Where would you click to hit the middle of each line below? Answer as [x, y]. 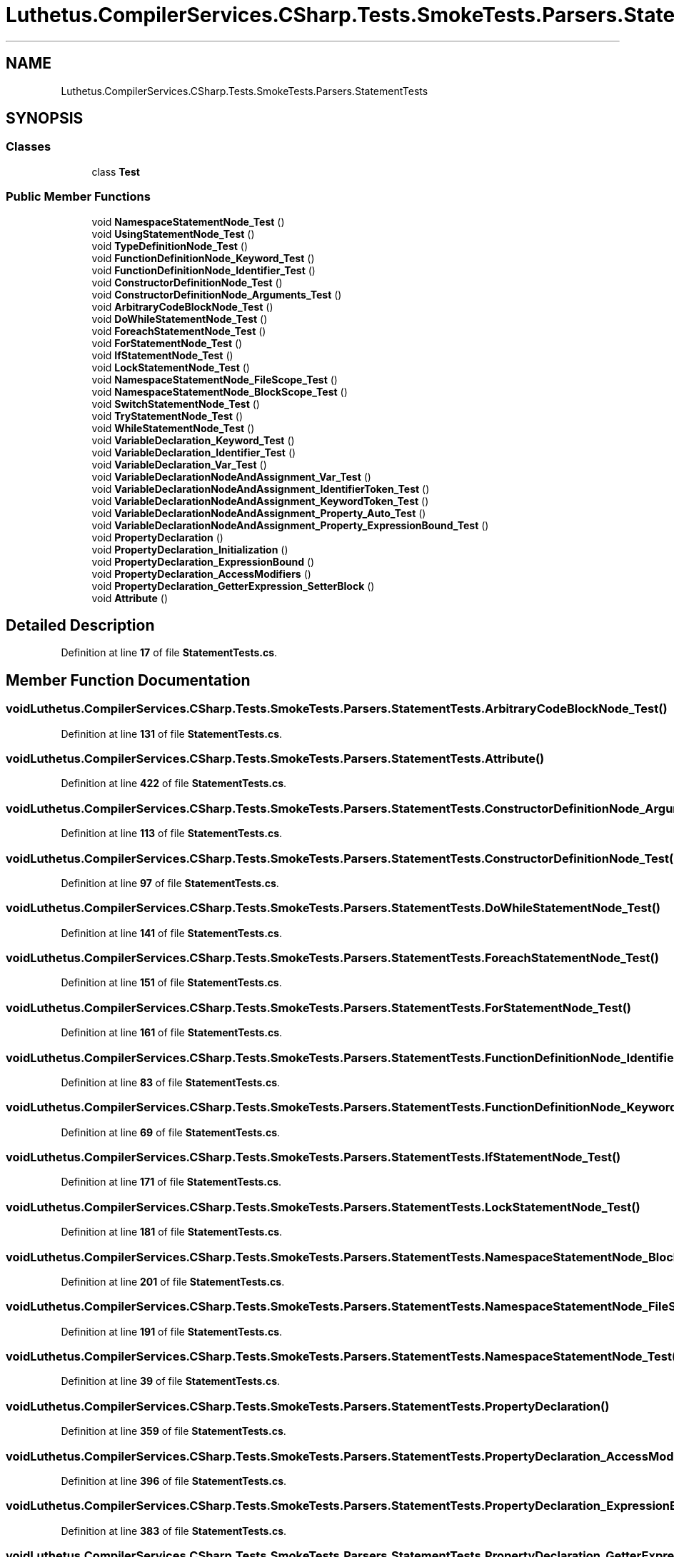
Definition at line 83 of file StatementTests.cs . [171, 1082]
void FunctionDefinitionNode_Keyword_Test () [203, 258]
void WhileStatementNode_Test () [173, 428]
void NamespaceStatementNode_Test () [188, 221]
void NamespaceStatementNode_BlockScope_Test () [220, 391]
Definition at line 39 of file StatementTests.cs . [171, 1381]
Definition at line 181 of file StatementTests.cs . [172, 1232]
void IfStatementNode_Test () [162, 355]
